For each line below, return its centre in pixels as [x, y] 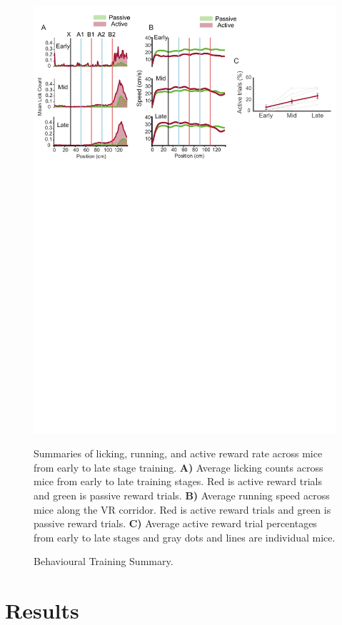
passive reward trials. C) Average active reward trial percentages [175, 523]
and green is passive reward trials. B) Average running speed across [182, 496]
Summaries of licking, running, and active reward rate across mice [178, 453]
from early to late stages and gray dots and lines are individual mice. [185, 537]
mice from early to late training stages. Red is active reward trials [178, 481]
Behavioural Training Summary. [104, 561]
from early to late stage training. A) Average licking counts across [178, 467]
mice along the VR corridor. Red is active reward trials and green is [182, 509]
